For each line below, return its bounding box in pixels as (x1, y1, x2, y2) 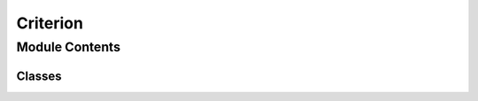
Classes (16, 68, 62, 83)
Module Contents (16, 39, 121, 55)
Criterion (16, 13, 84, 33)
